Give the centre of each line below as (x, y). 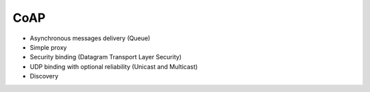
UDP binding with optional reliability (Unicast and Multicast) (114, 66)
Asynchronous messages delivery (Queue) (90, 38)
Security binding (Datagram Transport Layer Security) (106, 57)
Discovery (44, 76)
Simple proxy (48, 47)
